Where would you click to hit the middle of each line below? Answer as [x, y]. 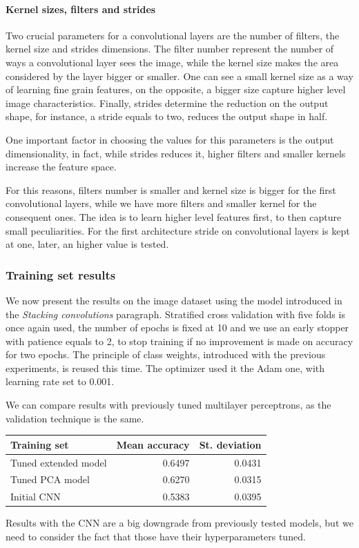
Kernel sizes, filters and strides [81, 9]
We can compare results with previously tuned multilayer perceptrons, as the [168, 405]
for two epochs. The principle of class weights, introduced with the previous [166, 354]
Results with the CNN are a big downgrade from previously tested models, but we [179, 523]
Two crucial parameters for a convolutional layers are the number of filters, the [173, 35]
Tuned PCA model [50, 479]
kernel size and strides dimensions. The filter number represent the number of [170, 49]
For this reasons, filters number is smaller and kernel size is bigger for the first [171, 189]
